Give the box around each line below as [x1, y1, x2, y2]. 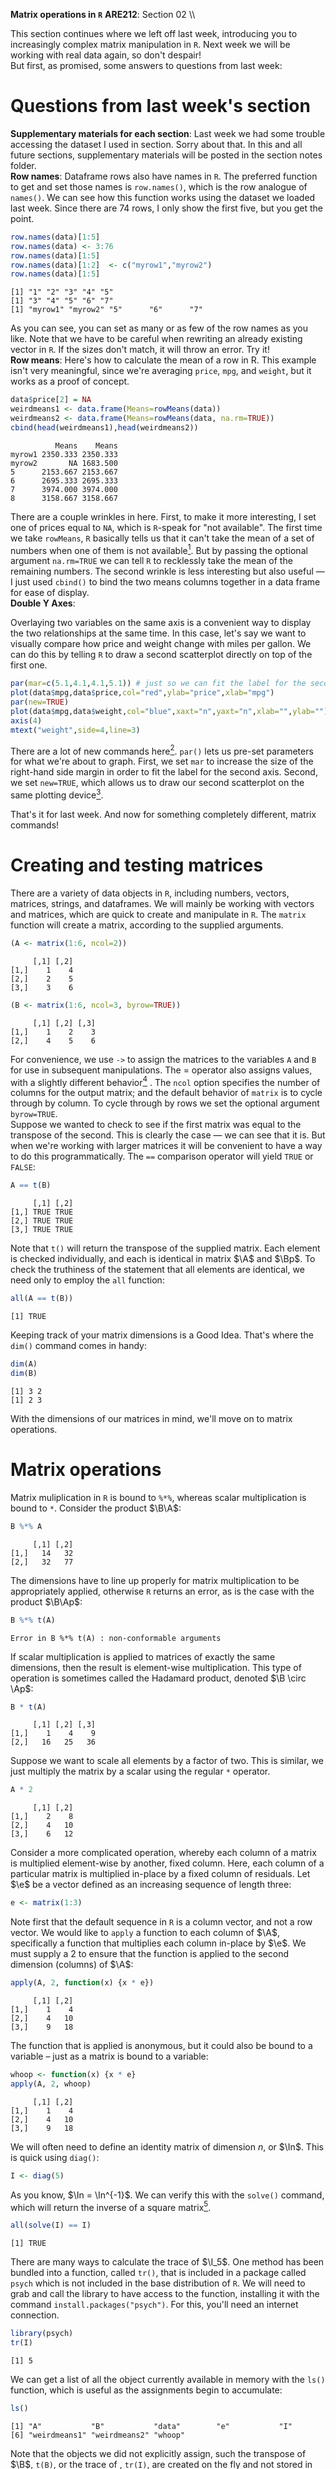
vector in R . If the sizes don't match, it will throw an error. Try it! [10, 344, 270, 356]
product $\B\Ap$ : [10, 1595, 83, 1608]
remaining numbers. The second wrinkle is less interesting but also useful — [10, 565, 325, 578]
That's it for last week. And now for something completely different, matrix [10, 809, 317, 821]
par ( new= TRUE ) [10, 697, 70, 708]
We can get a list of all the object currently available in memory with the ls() [10, 2373, 326, 2385]
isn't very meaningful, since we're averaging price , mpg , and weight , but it [10, 365, 312, 377]
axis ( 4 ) [10, 715, 43, 726]
